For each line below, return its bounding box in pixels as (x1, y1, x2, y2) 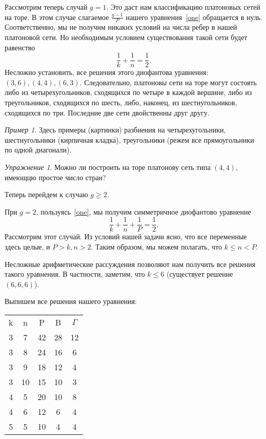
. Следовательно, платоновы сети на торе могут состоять (79, 77, 257, 87)
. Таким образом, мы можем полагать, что (91, 241, 222, 252)
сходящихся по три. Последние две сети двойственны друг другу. (5, 107, 210, 118)
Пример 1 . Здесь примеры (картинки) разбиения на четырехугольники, (5, 124, 226, 135)
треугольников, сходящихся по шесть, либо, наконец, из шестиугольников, (5, 97, 237, 108)
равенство (5, 42, 35, 52)
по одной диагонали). (5, 144, 72, 155)
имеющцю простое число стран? (5, 171, 106, 182)
